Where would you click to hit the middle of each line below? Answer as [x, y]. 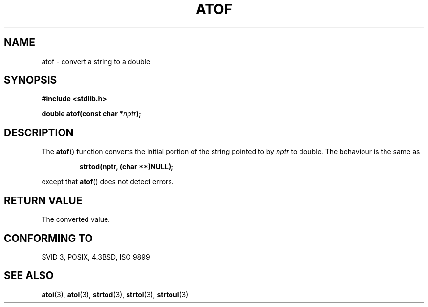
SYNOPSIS [31, 80]
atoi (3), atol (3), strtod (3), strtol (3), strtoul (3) [115, 294]
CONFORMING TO [48, 238]
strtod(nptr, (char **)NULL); [126, 167]
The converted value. [76, 219]
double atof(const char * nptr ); [91, 114]
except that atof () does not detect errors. [108, 182]
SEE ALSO [29, 276]
